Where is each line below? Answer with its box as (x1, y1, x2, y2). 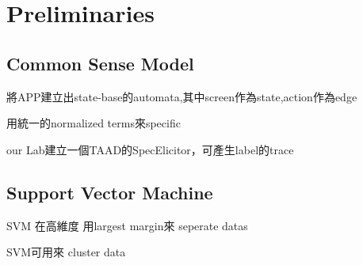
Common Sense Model (6, 51, 194, 75)
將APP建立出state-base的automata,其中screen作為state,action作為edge (6, 88, 357, 104)
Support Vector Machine (6, 180, 213, 204)
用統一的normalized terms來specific (6, 115, 181, 131)
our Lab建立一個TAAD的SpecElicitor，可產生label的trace (6, 141, 294, 157)
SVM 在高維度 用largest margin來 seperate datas (6, 217, 248, 233)
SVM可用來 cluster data (6, 244, 126, 260)
